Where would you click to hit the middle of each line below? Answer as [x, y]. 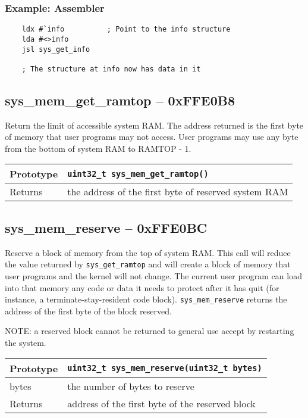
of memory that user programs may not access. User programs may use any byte [152, 137]
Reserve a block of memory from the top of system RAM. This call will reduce [148, 252]
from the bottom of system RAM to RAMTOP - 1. [98, 148]
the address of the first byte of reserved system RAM [178, 192]
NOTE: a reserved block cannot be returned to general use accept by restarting [150, 331]
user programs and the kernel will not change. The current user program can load [153, 275]
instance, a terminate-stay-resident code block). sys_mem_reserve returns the [146, 299]
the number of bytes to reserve [131, 386]
